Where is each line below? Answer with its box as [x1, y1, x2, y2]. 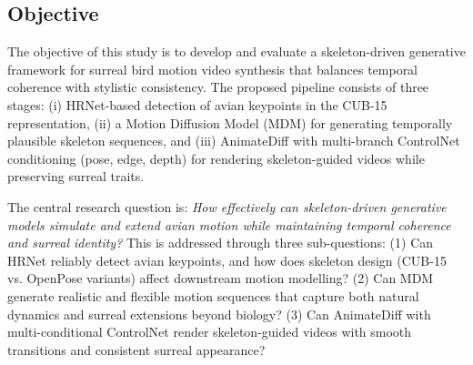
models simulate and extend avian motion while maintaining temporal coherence [7, 215, 451, 234]
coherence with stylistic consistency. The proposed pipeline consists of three [7, 77, 429, 96]
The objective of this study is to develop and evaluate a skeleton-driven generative [7, 42, 466, 61]
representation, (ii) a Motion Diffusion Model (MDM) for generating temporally [7, 113, 453, 132]
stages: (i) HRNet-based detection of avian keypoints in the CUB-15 [7, 95, 387, 114]
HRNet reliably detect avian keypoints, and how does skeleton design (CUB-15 [7, 250, 447, 269]
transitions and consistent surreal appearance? [7, 340, 266, 359]
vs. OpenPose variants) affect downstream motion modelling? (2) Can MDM [7, 269, 434, 288]
